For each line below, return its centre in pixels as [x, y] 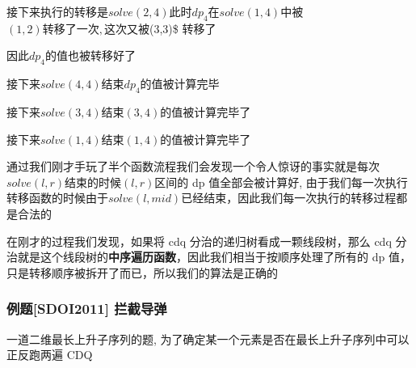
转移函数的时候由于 [57, 198]
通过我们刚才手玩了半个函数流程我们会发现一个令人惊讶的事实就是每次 [193, 166]
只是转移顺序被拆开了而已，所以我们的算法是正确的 [142, 272]
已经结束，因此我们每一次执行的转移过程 [289, 198]
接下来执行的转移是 [57, 11]
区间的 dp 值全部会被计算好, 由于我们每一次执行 [281, 182]
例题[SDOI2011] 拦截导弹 [87, 309]
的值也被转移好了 [91, 55]
